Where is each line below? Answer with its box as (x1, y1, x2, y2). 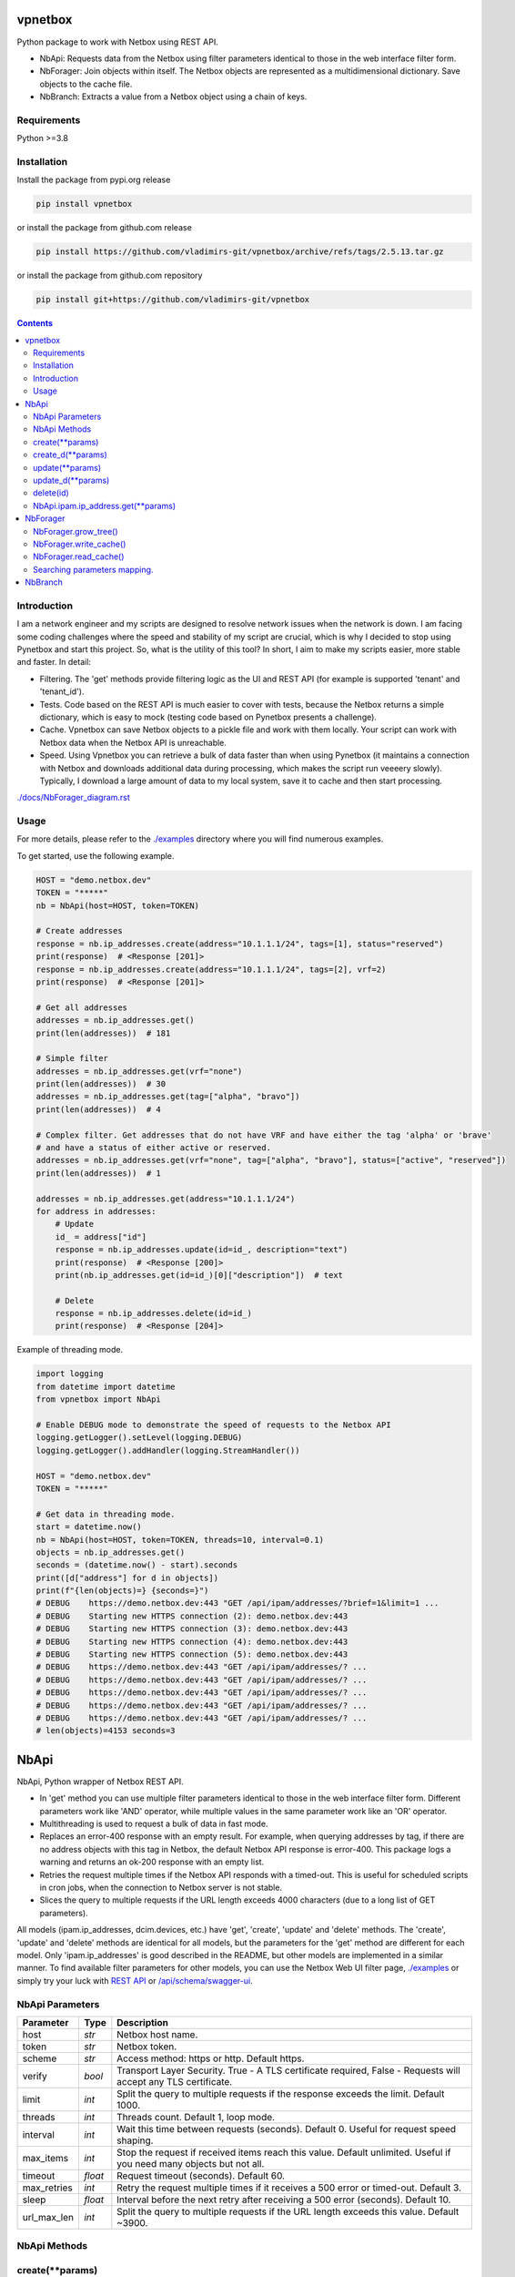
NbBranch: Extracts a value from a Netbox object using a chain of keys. (39, 91, 308, 102)
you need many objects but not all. (116, 2157, 265, 2170)
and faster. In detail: (16, 657, 91, 668)
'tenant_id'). (39, 686, 85, 697)
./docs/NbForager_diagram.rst (16, 792, 131, 803)
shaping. (116, 2134, 154, 2147)
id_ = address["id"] (55, 1231, 147, 1242)
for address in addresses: (35, 1206, 157, 1216)
